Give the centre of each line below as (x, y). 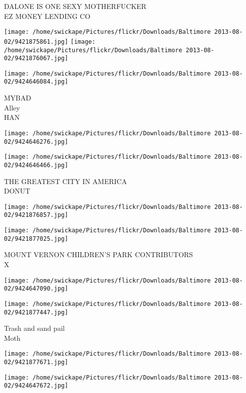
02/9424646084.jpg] (36, 82)
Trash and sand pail (34, 328)
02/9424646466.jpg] (36, 165)
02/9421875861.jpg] (36, 42)
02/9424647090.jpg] (36, 289)
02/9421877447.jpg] (36, 312)
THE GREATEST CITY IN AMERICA (65, 181)
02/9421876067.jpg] (36, 58)
